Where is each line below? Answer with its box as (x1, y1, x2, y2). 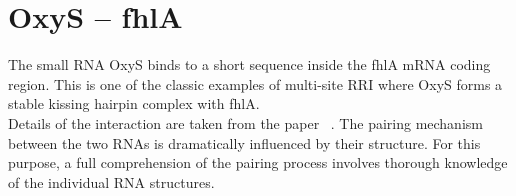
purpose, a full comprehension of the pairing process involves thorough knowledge (8, 152, 508, 173)
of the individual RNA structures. (8, 171, 215, 192)
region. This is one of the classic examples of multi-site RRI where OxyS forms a (8, 73, 503, 94)
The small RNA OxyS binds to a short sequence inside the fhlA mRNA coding (8, 54, 491, 75)
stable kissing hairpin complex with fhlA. (8, 93, 260, 114)
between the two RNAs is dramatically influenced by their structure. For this (8, 132, 481, 153)
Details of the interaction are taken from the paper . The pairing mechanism (8, 112, 483, 133)
